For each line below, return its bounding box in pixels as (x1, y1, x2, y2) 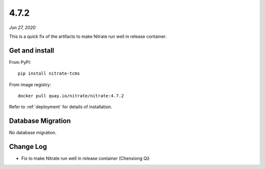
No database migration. (9, 130, 56, 136)
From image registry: (9, 82, 52, 87)
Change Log (9, 142, 47, 151)
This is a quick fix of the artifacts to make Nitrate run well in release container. (9, 33, 167, 39)
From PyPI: (9, 59, 31, 65)
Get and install (9, 46, 54, 55)
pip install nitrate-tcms (18, 71, 80, 76)
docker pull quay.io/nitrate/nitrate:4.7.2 (18, 93, 124, 99)
